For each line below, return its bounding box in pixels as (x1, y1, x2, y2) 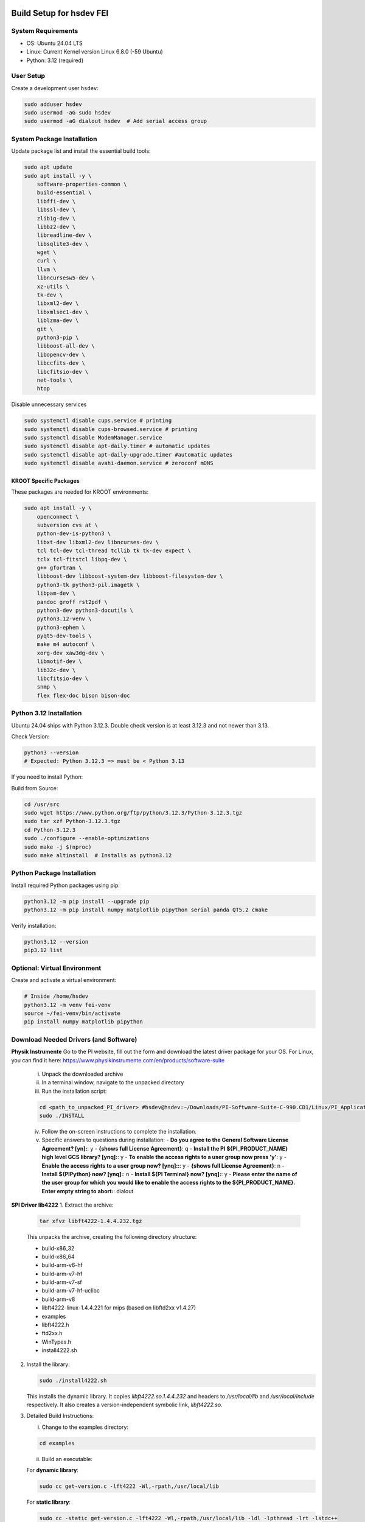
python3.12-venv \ (36, 615, 92, 622)
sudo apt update (24, 164, 73, 170)
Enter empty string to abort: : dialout (41, 1187, 134, 1194)
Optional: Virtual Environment (11, 964, 102, 972)
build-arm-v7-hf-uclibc (41, 1287, 100, 1294)
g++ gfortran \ (36, 564, 82, 571)
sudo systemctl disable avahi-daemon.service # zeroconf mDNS (24, 460, 214, 467)
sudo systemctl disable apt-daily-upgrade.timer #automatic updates (24, 451, 233, 458)
